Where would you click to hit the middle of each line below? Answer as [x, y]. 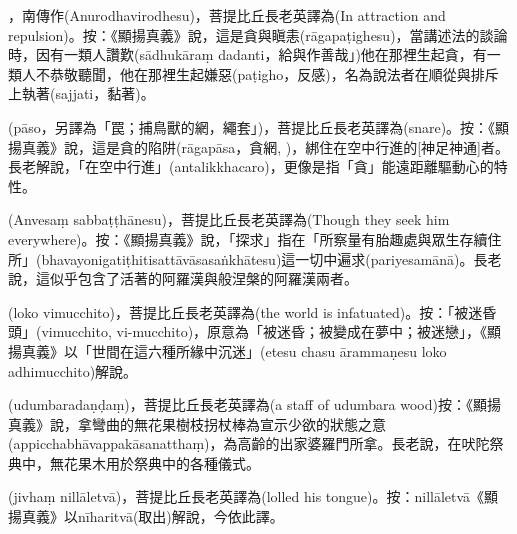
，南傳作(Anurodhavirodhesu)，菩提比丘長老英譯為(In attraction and [227, 15]
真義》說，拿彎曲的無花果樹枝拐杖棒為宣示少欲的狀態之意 [197, 423]
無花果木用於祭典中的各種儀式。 [154, 462]
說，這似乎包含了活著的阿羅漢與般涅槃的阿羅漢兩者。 [183, 278]
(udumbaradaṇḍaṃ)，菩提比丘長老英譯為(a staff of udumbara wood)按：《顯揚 [254, 404]
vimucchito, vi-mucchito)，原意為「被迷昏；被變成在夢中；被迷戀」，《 [264, 331]
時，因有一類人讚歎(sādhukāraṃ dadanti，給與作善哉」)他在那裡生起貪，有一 [254, 54]
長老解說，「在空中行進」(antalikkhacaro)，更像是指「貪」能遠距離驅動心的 [251, 166]
